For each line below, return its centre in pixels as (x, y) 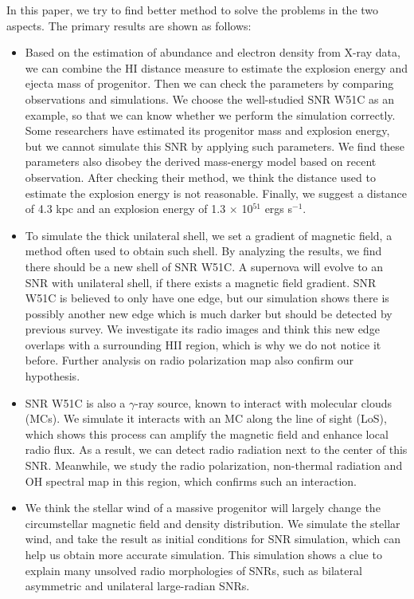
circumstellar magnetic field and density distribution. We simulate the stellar (213, 523)
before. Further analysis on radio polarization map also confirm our (189, 360)
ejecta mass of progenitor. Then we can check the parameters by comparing (209, 83)
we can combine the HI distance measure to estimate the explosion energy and (216, 67)
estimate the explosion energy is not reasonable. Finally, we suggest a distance (216, 193)
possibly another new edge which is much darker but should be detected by (209, 313)
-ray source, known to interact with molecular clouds (263, 402)
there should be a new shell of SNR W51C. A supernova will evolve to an (204, 266)
